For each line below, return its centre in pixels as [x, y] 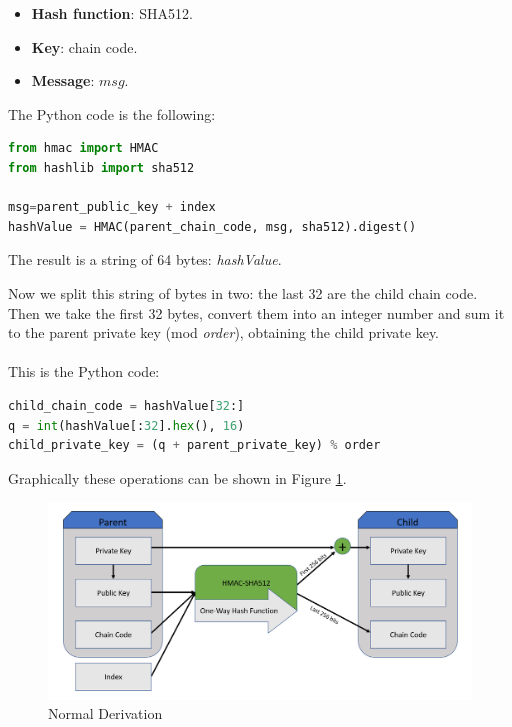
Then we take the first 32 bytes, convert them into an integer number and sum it [256, 312]
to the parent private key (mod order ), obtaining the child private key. [223, 332]
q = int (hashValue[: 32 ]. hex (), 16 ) [126, 425]
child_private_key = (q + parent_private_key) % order [194, 445]
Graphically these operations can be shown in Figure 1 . [177, 477]
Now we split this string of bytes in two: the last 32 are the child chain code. [243, 292]
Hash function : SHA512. [112, 13]
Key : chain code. [84, 46]
